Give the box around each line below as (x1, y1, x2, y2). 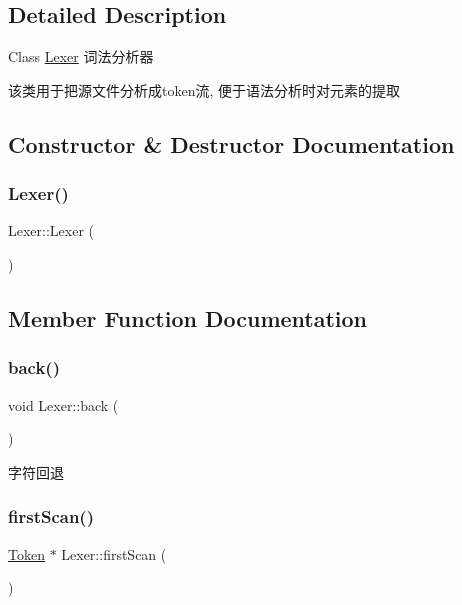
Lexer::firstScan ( (61, 543, 167, 564)
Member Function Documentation (8, 302, 368, 333)
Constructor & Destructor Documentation (8, 128, 455, 159)
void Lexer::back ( (8, 394, 119, 415)
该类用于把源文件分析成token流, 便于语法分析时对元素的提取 (8, 79, 400, 100)
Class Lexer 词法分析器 (8, 46, 154, 67)
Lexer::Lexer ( (8, 220, 95, 241)
